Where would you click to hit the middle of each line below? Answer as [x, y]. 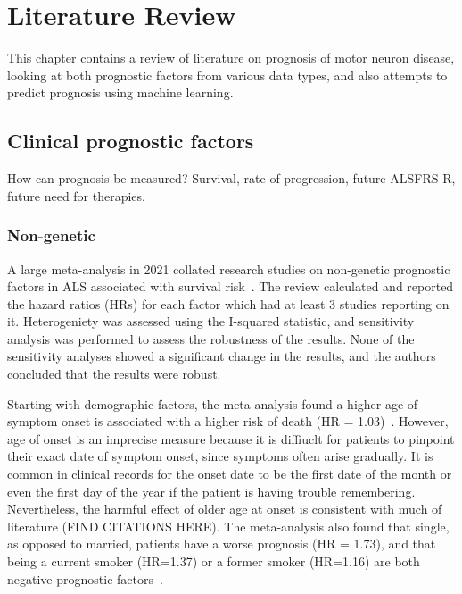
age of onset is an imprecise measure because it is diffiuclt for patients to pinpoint [231, 438]
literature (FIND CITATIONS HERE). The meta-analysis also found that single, [228, 526]
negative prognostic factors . [85, 578]
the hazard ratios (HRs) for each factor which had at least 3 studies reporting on [228, 303]
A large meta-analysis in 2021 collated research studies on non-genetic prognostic [229, 268]
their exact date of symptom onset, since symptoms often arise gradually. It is [220, 456]
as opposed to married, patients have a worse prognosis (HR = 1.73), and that [222, 544]
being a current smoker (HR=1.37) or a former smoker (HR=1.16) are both [214, 561]
